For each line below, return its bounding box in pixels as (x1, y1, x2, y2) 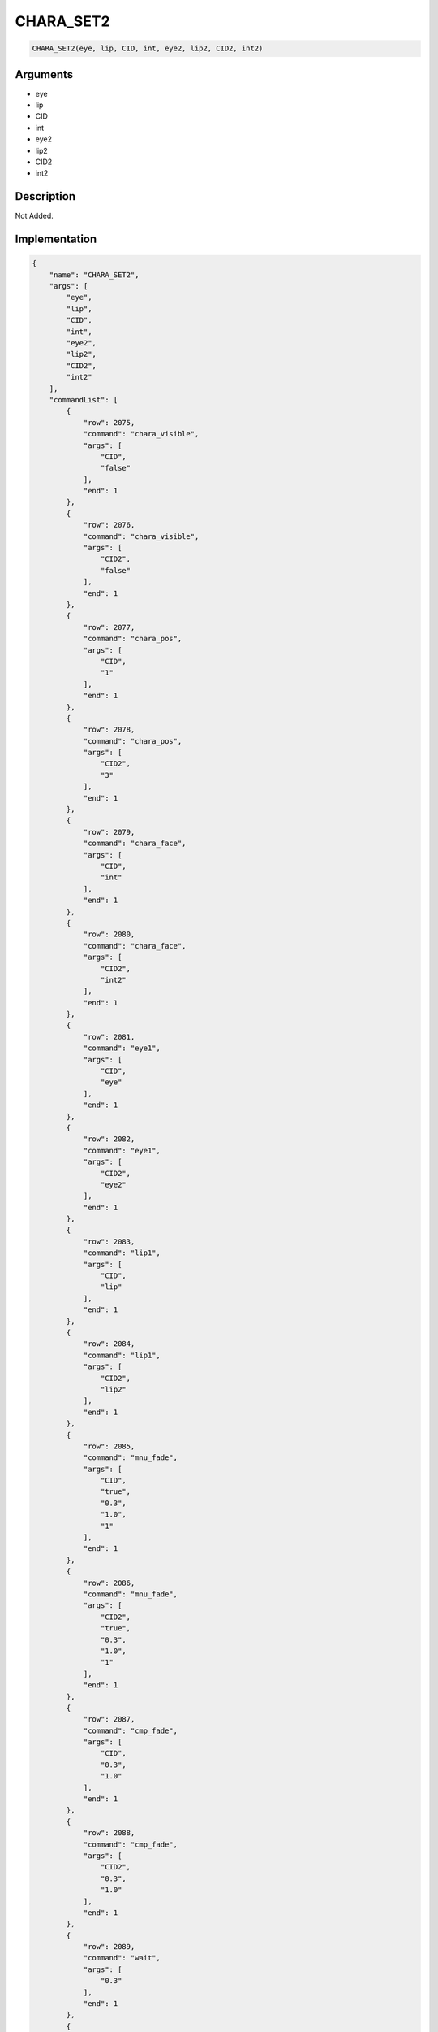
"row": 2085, (83, 1441, 135, 1451)
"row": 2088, (83, 1829, 135, 1838)
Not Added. (15, 211, 54, 221)
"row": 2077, (83, 623, 135, 632)
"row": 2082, (83, 1135, 135, 1144)
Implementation (15, 232, 97, 246)
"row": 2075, (83, 418, 135, 427)
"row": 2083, (83, 1236, 135, 1246)
